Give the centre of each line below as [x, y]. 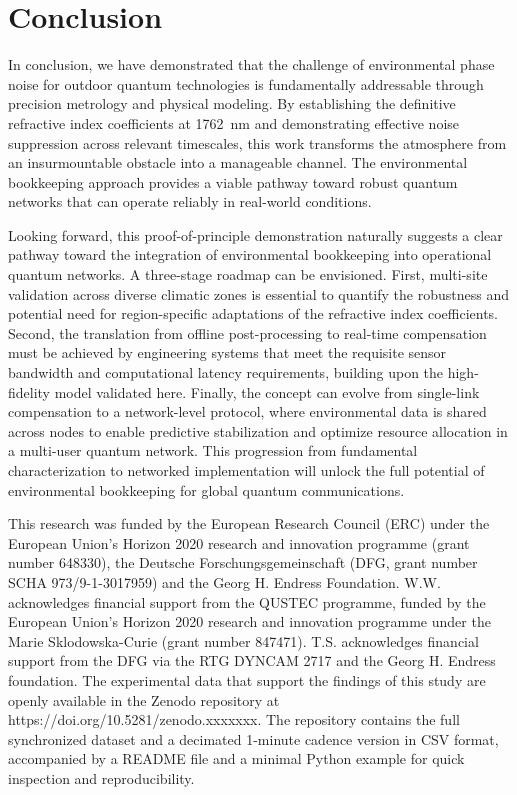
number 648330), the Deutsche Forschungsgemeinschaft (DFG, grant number [243, 562]
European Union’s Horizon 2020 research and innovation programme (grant [239, 542]
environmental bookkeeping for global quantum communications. [206, 489]
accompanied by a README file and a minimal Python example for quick [236, 758]
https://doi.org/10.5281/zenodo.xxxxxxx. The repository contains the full [234, 719]
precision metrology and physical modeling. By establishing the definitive [232, 103]
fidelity [29, 391]
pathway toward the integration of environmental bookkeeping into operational [250, 254]
